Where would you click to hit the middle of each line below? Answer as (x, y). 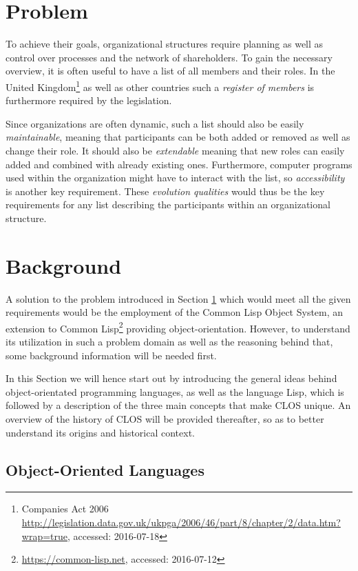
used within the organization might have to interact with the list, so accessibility (175, 178)
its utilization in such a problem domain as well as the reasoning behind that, (169, 342)
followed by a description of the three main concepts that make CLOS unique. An (178, 405)
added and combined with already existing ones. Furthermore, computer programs (179, 164)
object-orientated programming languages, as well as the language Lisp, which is (175, 391)
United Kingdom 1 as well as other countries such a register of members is (160, 86)
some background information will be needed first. (111, 355)
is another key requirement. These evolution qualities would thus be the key (165, 191)
